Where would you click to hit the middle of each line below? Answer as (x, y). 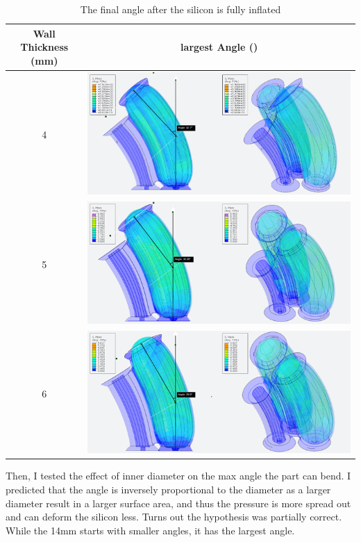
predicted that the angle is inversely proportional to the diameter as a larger (168, 490)
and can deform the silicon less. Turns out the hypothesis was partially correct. (174, 517)
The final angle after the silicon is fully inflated (180, 9)
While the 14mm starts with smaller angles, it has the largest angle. (150, 530)
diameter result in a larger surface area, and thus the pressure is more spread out (178, 503)
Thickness (44, 47)
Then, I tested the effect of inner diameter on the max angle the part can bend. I (178, 476)
